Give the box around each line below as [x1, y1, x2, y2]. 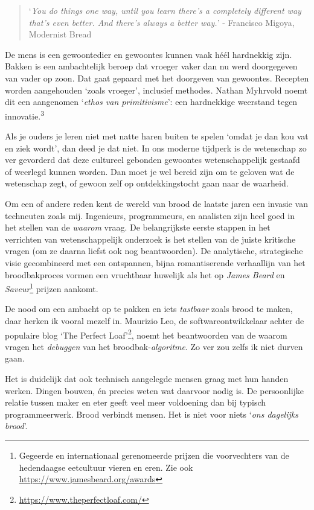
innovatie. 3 [5, 107, 44, 122]
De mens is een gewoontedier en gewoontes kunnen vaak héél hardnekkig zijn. [5, 48, 292, 60]
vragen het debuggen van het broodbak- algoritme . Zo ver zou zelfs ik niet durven [5, 340, 303, 352]
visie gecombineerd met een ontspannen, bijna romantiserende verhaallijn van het [5, 256, 306, 269]
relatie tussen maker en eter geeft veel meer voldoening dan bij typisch [5, 396, 266, 409]
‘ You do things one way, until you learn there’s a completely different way [28, 4, 301, 16]
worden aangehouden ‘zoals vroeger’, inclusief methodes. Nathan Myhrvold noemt [5, 83, 308, 96]
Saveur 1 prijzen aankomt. [5, 281, 98, 295]
